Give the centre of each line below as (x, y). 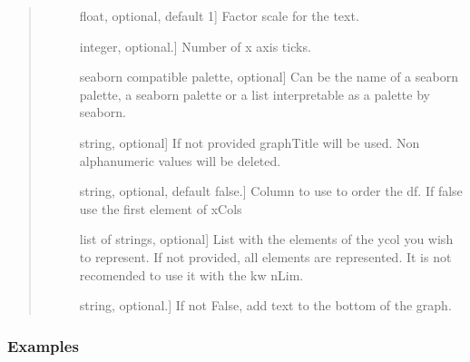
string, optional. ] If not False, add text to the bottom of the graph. (265, 305)
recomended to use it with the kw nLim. (191, 274)
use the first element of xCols (161, 208)
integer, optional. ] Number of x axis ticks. (195, 46)
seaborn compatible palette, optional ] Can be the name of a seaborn (269, 77)
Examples (43, 345)
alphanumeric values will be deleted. (180, 160)
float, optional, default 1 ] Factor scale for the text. (219, 15)
